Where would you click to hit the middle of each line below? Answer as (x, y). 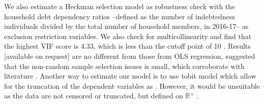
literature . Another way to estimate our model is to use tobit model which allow (130, 76)
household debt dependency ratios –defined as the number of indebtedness (120, 16)
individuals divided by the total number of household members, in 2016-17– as (126, 26)
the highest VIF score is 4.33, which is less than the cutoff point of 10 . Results (127, 46)
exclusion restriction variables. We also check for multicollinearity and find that (128, 36)
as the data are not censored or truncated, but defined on (94, 96)
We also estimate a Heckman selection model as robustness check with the (120, 6)
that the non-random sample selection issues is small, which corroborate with (124, 66)
